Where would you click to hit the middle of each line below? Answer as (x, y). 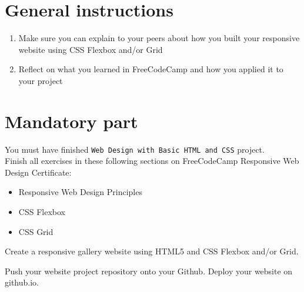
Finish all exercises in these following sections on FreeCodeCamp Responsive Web (152, 161)
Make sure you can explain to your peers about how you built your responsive (159, 38)
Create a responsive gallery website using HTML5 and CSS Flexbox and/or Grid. (152, 251)
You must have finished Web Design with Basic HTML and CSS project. (135, 149)
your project (41, 80)
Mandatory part (71, 121)
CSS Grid (36, 231)
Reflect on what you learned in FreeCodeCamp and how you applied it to (151, 69)
